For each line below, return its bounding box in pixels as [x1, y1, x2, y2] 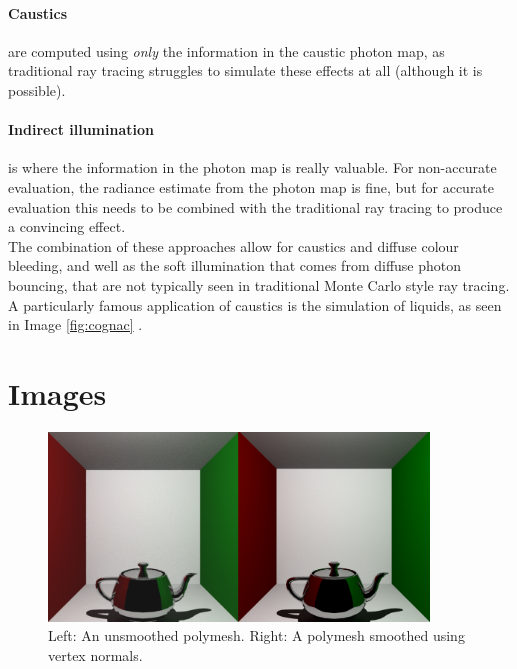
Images [8, 372, 107, 413]
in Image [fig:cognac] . [8, 314, 143, 335]
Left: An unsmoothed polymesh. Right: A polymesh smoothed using [48, 625, 465, 646]
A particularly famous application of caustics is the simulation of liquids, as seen [8, 294, 502, 315]
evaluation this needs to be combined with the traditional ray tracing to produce [8, 196, 503, 217]
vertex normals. [48, 644, 143, 665]
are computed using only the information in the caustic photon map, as [8, 40, 445, 61]
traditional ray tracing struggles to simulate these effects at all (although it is [8, 60, 483, 81]
